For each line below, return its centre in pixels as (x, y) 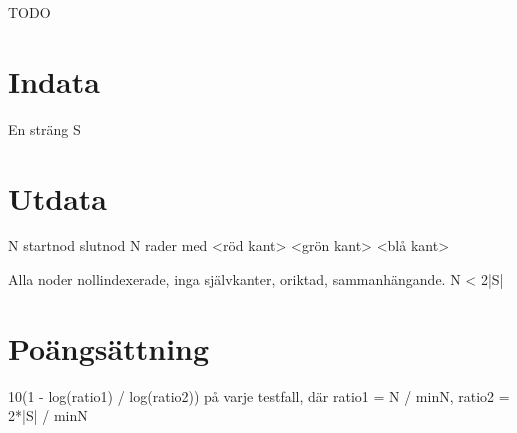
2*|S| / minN (48, 415)
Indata (54, 80)
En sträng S (44, 128)
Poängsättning (109, 347)
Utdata (58, 197)
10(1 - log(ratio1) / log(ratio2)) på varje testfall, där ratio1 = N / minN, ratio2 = (259, 395)
